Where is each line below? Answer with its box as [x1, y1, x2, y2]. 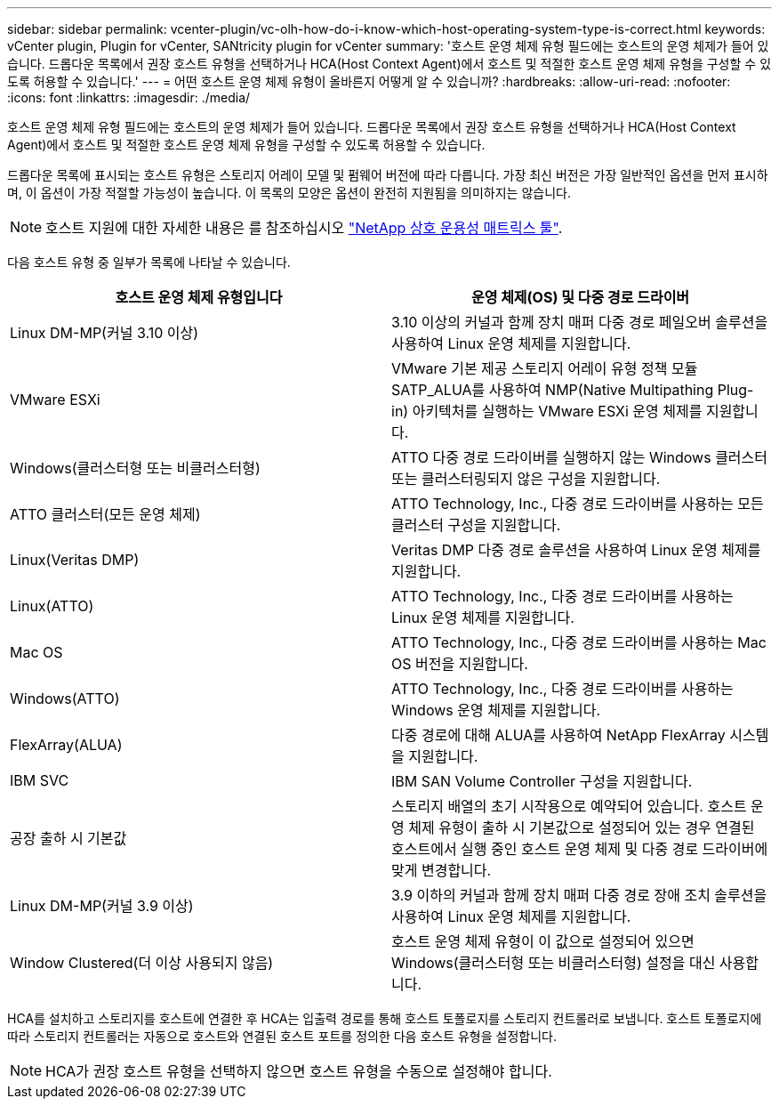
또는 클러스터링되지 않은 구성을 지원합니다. [391, 470, 661, 488]
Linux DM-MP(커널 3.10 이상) [10, 324, 199, 342]
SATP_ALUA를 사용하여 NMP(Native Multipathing [391, 381, 714, 399]
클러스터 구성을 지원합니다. [391, 516, 561, 534]
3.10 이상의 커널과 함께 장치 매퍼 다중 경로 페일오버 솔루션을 [391, 313, 768, 331]
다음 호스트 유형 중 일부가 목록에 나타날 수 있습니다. [7, 254, 291, 270]
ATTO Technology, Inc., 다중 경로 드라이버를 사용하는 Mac [391, 634, 767, 651]
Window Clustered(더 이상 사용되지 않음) [10, 954, 274, 972]
